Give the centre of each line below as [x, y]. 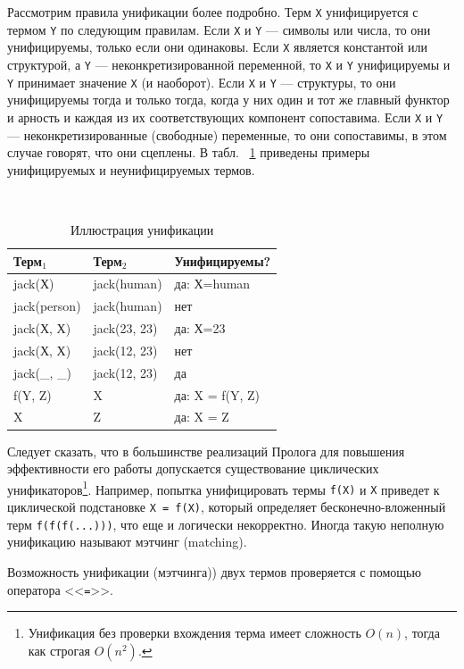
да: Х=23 [200, 328]
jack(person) [47, 306]
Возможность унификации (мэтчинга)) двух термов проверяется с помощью [214, 571]
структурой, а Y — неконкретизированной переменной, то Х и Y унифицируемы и [229, 64]
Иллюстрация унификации [142, 229]
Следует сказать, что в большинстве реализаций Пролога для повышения [206, 451]
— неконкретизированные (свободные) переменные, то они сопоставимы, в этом [227, 134]
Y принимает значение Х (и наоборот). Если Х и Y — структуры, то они [202, 82]
